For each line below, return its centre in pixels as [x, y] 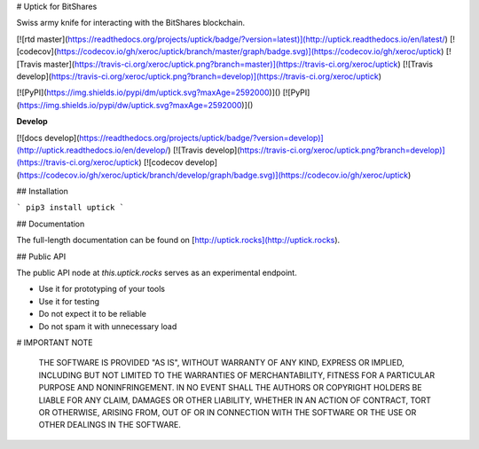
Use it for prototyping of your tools [102, 289]
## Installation [42, 192]
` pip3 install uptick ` [70, 208]
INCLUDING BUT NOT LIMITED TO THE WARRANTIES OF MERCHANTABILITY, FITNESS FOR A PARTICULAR [236, 375]
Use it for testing [69, 301]
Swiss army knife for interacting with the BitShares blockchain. [131, 23]
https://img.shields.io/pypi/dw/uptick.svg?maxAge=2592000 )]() [136, 105]
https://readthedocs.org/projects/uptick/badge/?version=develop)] [201, 138]
